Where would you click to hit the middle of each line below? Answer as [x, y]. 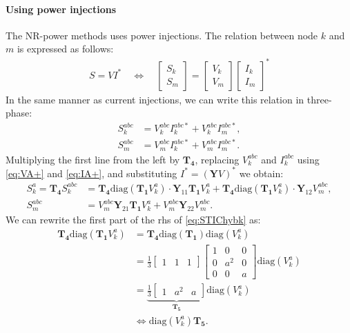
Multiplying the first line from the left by [93, 159]
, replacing [217, 159]
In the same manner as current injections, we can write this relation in [155, 99]
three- [319, 99]
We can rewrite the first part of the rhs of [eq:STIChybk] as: [133, 220]
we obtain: [261, 173]
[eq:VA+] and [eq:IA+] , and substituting [91, 173]
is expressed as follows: [65, 49]
